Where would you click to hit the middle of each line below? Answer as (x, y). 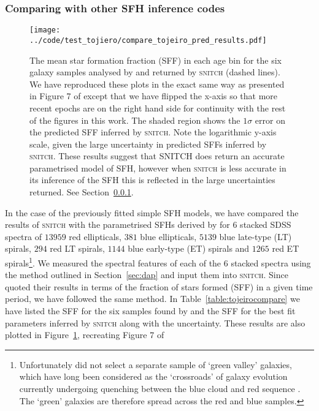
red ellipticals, (95, 236)
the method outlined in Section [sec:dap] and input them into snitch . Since (147, 275)
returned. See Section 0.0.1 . (82, 192)
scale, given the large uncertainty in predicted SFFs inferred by (148, 144)
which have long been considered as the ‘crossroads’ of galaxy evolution (153, 376)
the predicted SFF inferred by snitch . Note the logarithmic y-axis (153, 132)
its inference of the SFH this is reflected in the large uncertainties (152, 180)
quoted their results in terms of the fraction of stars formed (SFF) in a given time (159, 286)
